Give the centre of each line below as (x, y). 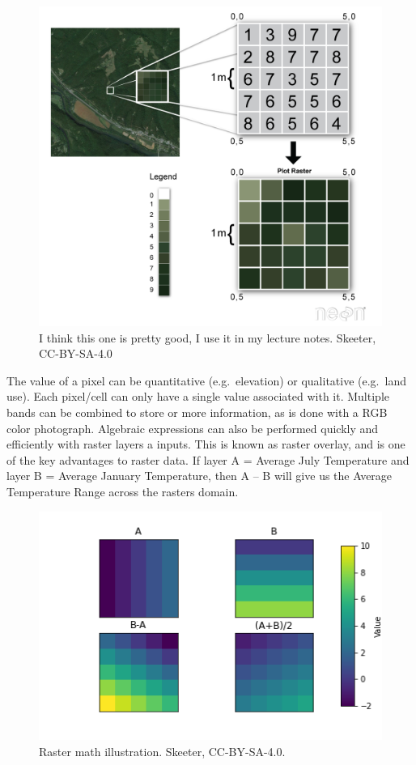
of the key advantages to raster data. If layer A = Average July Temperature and (208, 459)
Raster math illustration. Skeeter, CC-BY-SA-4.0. (162, 751)
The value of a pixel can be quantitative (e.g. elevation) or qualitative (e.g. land (206, 380)
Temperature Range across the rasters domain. (123, 491)
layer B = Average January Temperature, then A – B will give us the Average (200, 476)
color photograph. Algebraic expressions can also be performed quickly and (193, 428)
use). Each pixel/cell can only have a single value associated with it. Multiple (198, 396)
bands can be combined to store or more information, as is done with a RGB (197, 412)
